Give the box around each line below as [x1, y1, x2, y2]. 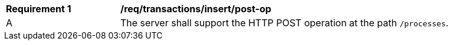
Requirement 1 [6, 3, 71, 15]
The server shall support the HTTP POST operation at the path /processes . [120, 17, 449, 29]
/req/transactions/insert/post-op [120, 3, 271, 15]
